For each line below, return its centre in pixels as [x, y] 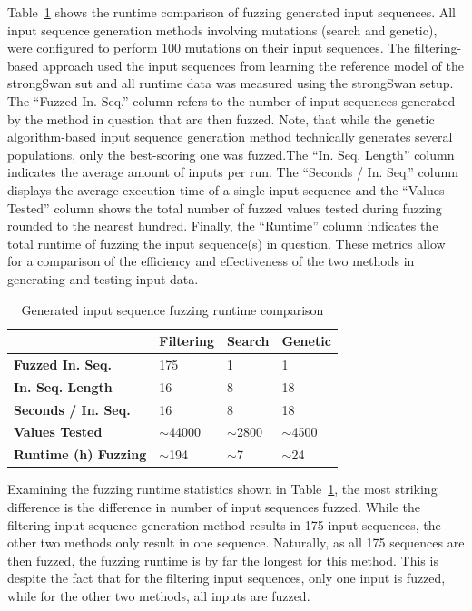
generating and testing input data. [103, 278]
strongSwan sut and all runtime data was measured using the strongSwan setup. [231, 83]
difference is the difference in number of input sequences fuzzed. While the [214, 507]
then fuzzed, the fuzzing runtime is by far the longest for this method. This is [223, 560]
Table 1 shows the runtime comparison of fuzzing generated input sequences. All [231, 12]
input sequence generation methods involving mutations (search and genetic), [222, 30]
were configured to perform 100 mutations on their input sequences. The [209, 48]
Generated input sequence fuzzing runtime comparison [172, 309]
